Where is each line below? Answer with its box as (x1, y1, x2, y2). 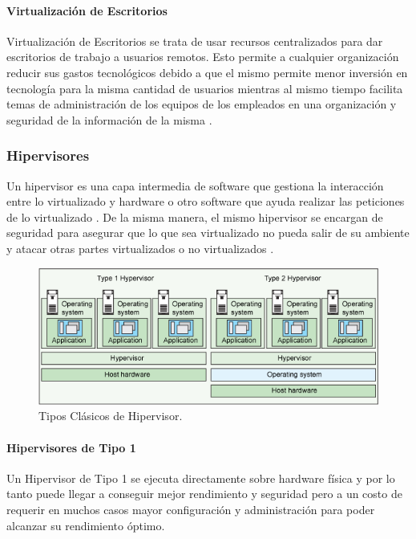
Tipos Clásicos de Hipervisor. (38, 407, 183, 424)
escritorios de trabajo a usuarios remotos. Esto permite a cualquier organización (6, 48, 399, 65)
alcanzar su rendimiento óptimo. (6, 517, 165, 533)
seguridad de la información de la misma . (6, 111, 212, 128)
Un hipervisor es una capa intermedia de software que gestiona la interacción (6, 177, 384, 194)
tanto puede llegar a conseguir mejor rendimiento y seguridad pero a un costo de (6, 485, 402, 502)
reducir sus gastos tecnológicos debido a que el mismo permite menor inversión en (6, 63, 408, 80)
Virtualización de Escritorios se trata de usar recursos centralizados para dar (6, 32, 383, 49)
